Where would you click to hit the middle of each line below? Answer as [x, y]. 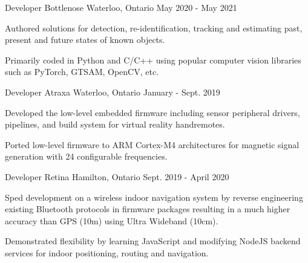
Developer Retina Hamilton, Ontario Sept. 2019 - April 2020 [117, 176]
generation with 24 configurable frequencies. [86, 156]
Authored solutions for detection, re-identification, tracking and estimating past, [154, 28]
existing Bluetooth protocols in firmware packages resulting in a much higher [148, 209]
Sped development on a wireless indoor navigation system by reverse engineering [154, 197]
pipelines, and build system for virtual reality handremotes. [115, 124]
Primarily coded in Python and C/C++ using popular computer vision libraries [153, 60]
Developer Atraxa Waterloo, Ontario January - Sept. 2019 [113, 92]
